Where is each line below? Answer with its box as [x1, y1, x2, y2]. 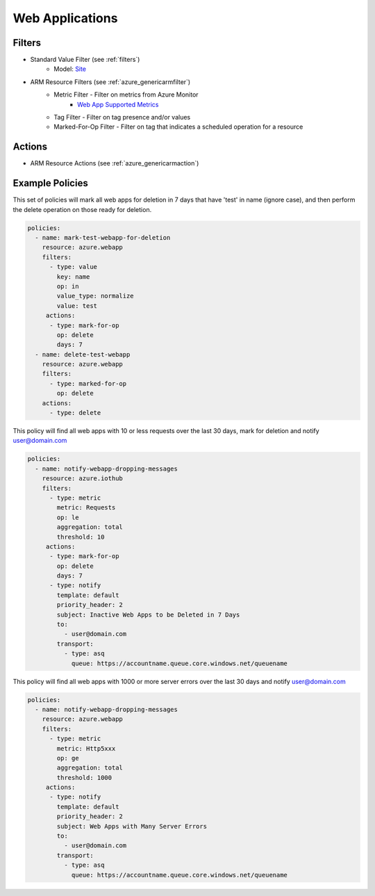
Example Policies [12, 177, 88, 189]
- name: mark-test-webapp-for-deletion [35, 234, 171, 241]
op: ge [56, 754, 79, 762]
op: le [56, 513, 79, 521]
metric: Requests [56, 504, 116, 512]
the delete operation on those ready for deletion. [12, 205, 152, 213]
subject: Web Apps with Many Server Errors [56, 822, 208, 830]
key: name [56, 272, 90, 281]
